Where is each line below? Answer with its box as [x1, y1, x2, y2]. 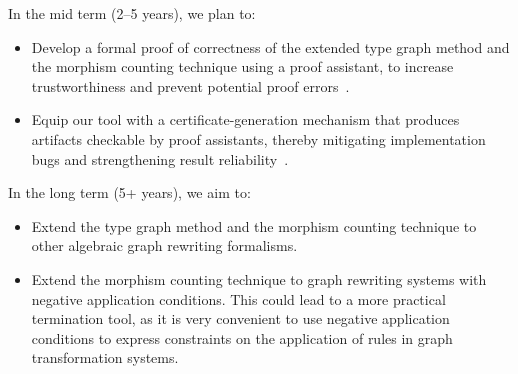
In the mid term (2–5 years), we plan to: [8, 3, 256, 23]
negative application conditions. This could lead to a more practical [31, 288, 446, 309]
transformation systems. [31, 347, 179, 368]
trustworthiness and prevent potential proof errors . [31, 75, 350, 96]
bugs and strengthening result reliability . [31, 148, 289, 169]
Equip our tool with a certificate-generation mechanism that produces [31, 109, 460, 130]
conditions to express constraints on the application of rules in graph [31, 327, 453, 348]
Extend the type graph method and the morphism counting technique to [31, 215, 477, 236]
